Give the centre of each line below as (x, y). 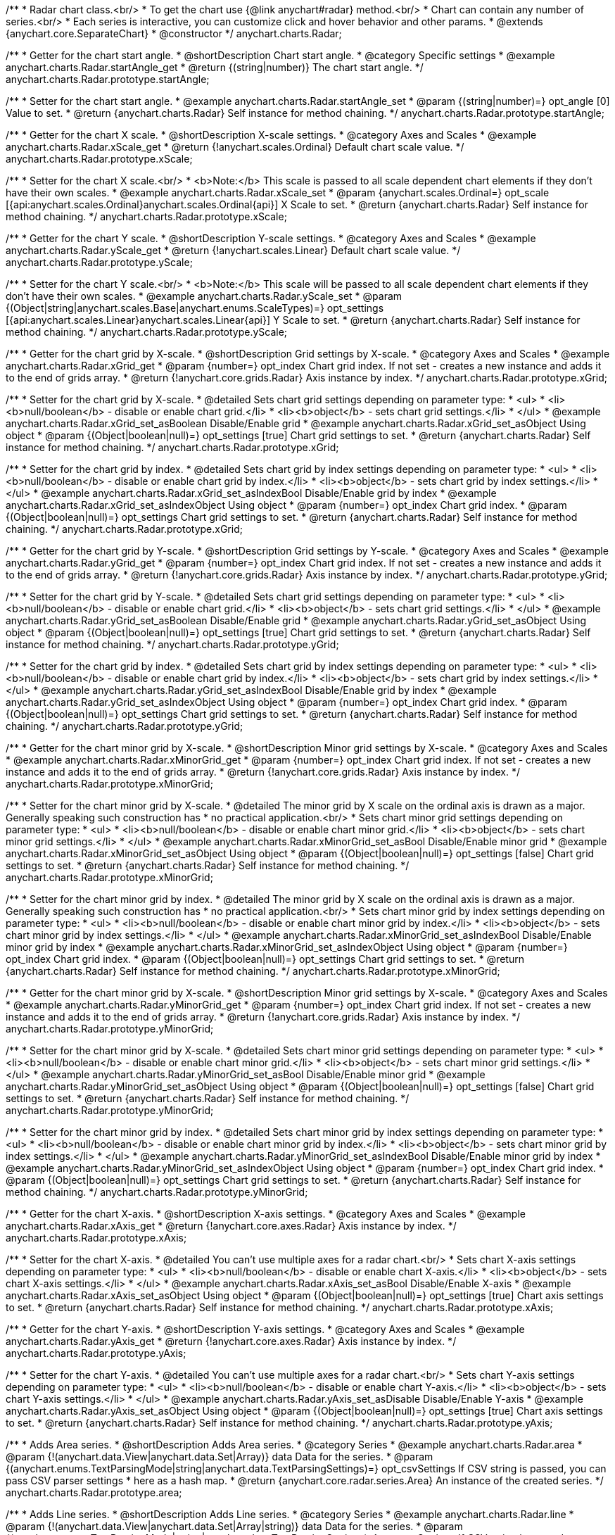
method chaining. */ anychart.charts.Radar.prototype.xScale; (146, 216)
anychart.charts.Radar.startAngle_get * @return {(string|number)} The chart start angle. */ (215, 67)
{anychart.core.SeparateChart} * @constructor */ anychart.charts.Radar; (174, 33)
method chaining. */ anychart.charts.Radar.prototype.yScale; (147, 332)
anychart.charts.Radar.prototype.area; (94, 1492)
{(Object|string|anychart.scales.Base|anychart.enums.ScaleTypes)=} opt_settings (195, 308)
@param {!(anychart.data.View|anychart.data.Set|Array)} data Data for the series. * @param (220, 1457)
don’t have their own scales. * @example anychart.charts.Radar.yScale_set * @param (204, 296)
